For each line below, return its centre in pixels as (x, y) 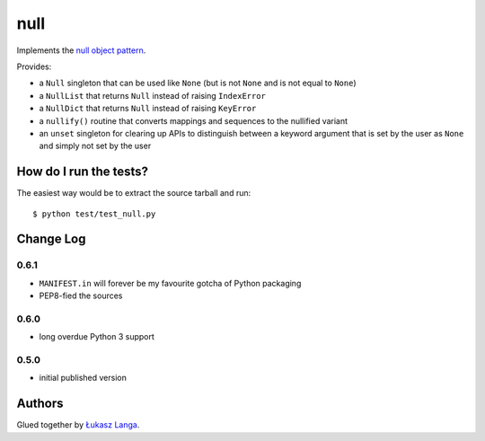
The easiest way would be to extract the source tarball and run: (134, 193)
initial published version (83, 378)
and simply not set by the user (95, 146)
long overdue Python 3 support (97, 337)
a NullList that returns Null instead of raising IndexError (153, 95)
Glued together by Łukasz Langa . (78, 425)
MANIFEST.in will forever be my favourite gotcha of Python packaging (170, 283)
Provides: (34, 66)
